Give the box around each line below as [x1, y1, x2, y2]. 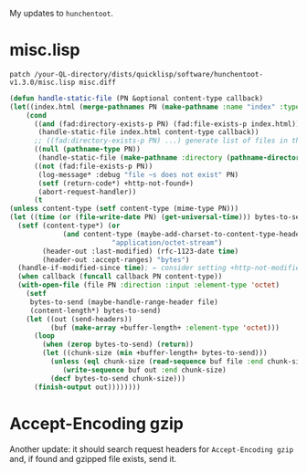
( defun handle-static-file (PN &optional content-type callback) [9, 93, 263, 103]
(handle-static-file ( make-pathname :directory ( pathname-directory [37, 153, 304, 163]
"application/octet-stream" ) [111, 237, 223, 247]
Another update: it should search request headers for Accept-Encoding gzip [9, 443, 294, 455]
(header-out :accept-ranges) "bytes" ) [42, 255, 190, 264]
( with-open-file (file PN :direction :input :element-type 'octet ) [17, 280, 281, 290]
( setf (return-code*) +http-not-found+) [37, 178, 195, 188]
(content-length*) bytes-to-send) [29, 306, 162, 315]
